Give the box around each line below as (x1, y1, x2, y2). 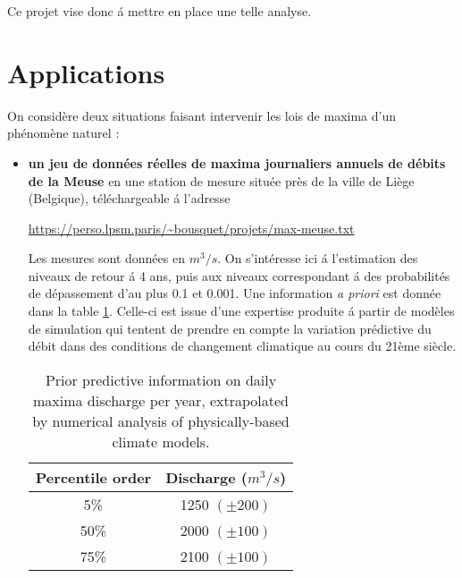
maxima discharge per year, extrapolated (32, 389, 290, 411)
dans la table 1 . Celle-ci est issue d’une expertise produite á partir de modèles (28, 302, 455, 320)
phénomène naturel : (7, 123, 120, 142)
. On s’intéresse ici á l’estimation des (217, 249, 418, 268)
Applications (7, 54, 165, 90)
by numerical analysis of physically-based (32, 410, 290, 431)
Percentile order (35, 466, 152, 488)
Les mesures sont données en (28, 249, 185, 268)
